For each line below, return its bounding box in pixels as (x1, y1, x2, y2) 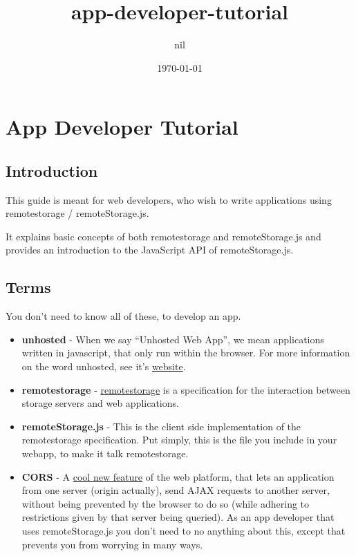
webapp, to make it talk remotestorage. (21, 446, 189, 461)
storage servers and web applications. (21, 396, 179, 410)
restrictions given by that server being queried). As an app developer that (21, 510, 335, 524)
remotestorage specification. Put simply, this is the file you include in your (21, 432, 337, 447)
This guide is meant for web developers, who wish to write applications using (6, 192, 332, 207)
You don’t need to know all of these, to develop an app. (6, 309, 241, 323)
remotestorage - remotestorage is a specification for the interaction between (21, 382, 350, 396)
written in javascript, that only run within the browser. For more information (21, 345, 350, 360)
